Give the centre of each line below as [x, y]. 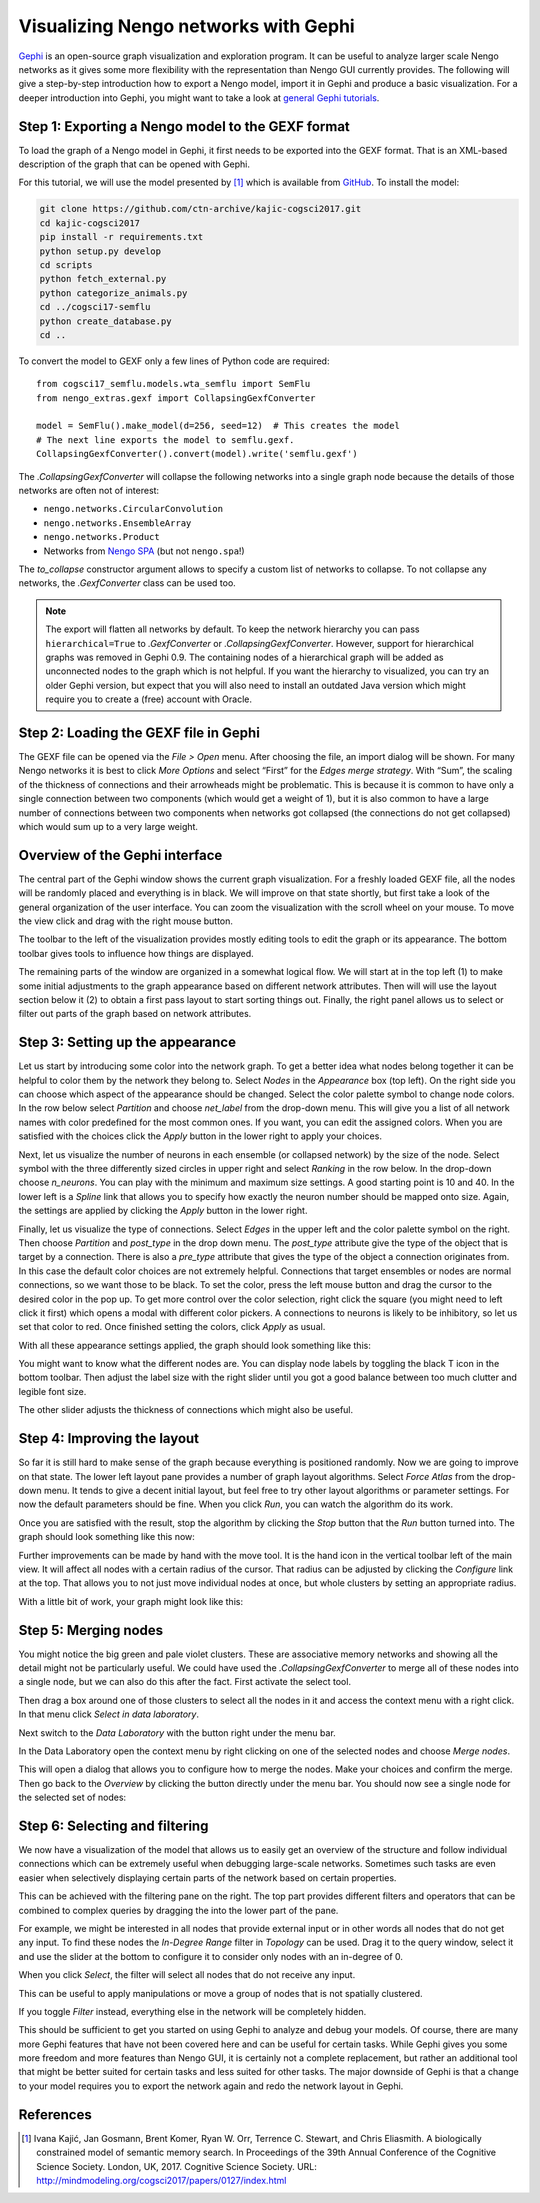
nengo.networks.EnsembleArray [117, 523]
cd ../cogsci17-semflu [95, 307]
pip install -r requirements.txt [121, 237]
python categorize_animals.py [113, 293]
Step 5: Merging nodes [91, 1630]
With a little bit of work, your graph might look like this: [131, 1601]
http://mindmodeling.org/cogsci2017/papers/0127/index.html [161, 2180]
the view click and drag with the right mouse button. [126, 921]
